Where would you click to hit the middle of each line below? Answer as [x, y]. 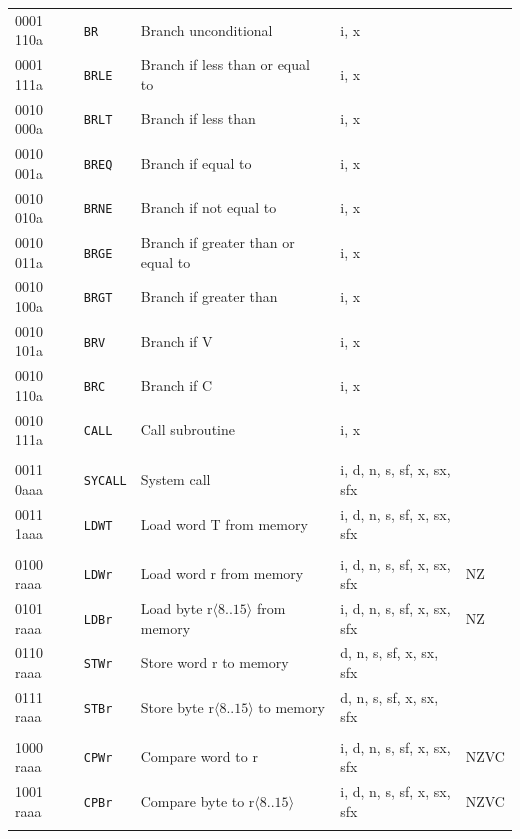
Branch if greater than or [217, 241]
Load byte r [176, 607]
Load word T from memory [224, 523]
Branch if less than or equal [225, 64]
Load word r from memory [222, 573]
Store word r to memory [214, 662]
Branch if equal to [196, 162]
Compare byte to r [197, 800]
